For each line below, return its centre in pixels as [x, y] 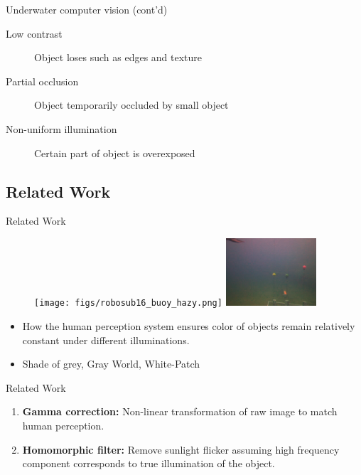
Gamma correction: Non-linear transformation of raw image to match [180, 411]
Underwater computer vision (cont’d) [87, 9]
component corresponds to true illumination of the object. [149, 463]
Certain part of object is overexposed [115, 153]
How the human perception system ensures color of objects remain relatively [189, 326]
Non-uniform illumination [61, 128]
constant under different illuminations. [106, 340]
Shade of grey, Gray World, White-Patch [111, 364]
